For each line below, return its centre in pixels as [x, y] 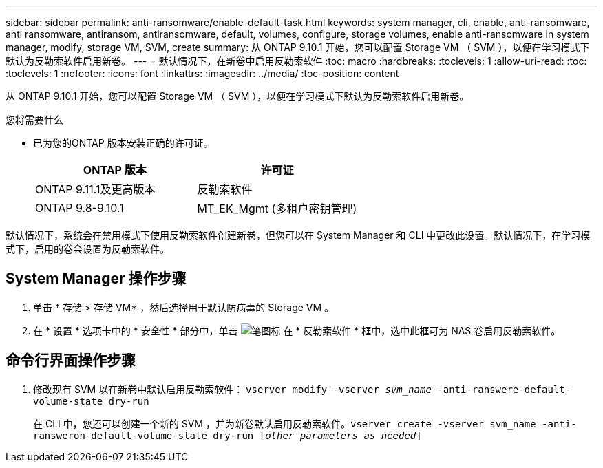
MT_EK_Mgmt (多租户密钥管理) [277, 209]
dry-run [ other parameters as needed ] [317, 435]
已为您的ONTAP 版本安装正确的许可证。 [123, 143]
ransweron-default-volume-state [120, 435]
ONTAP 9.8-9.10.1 [80, 208]
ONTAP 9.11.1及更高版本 [95, 189]
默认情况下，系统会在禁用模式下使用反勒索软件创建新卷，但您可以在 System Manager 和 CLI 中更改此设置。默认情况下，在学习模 [298, 235]
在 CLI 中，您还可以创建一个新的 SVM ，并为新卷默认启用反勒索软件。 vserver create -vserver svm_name [285, 423]
